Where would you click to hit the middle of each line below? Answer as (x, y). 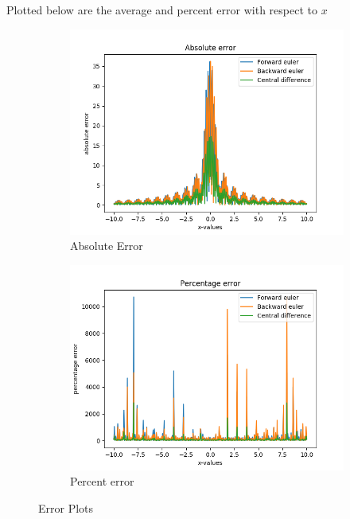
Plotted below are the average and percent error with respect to (162, 10)
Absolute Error (107, 246)
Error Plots (66, 507)
